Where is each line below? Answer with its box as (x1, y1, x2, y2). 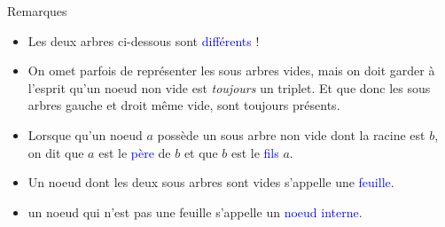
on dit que (27, 143, 84, 161)
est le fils (230, 143, 279, 161)
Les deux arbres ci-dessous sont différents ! (27, 31, 260, 50)
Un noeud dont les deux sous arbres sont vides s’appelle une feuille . (27, 173, 394, 192)
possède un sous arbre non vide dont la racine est (157, 125, 425, 144)
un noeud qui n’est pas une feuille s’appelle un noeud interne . (27, 202, 363, 221)
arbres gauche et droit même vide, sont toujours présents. (27, 96, 340, 114)
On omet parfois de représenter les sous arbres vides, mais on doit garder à (27, 61, 435, 80)
